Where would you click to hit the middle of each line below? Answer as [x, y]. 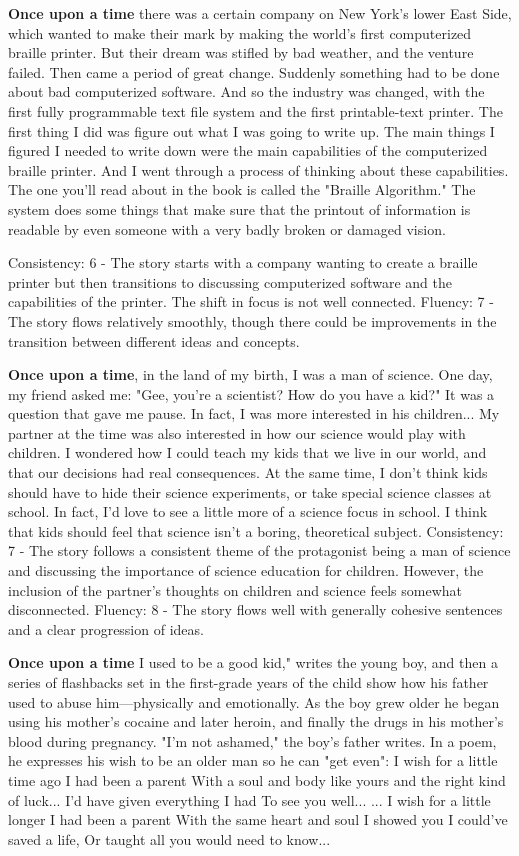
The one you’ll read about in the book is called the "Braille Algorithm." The [242, 189]
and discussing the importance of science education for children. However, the [246, 570]
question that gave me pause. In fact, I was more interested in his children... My [254, 413]
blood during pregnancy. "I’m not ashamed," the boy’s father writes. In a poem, [252, 740]
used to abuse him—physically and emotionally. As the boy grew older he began [254, 701]
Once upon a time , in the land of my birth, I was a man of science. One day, [250, 374]
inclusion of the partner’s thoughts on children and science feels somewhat [235, 589]
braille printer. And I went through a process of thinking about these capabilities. [258, 169]
